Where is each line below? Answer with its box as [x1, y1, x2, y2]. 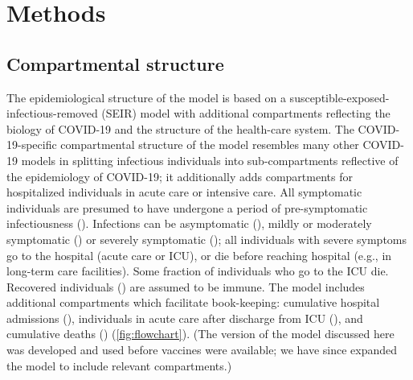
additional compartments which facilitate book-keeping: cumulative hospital [6, 294, 380, 311]
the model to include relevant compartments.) [6, 357, 232, 374]
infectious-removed [6, 105, 98, 122]
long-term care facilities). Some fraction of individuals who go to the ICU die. [6, 262, 389, 279]
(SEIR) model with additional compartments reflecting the [101, 105, 391, 122]
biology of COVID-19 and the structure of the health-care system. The [6, 120, 354, 137]
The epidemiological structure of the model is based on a [6, 89, 286, 105]
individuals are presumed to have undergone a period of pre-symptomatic [6, 199, 368, 216]
